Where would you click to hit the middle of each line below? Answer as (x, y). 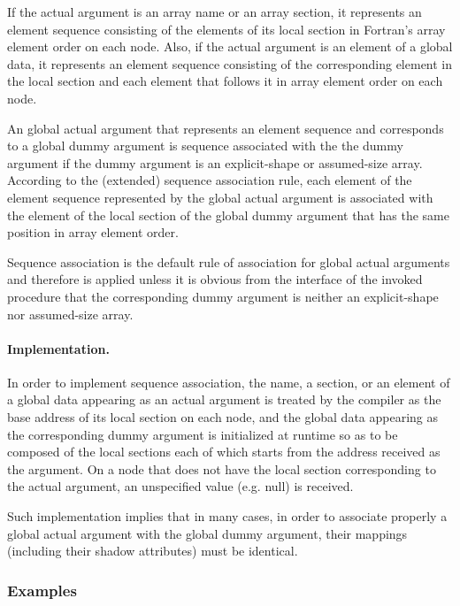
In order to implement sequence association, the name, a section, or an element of (229, 382)
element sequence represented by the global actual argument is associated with (220, 197)
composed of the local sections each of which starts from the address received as (224, 452)
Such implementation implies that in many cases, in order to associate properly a (227, 516)
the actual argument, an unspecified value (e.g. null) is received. (180, 486)
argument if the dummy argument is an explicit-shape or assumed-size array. (215, 162)
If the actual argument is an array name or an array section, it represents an (215, 12)
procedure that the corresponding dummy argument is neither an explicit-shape (223, 296)
